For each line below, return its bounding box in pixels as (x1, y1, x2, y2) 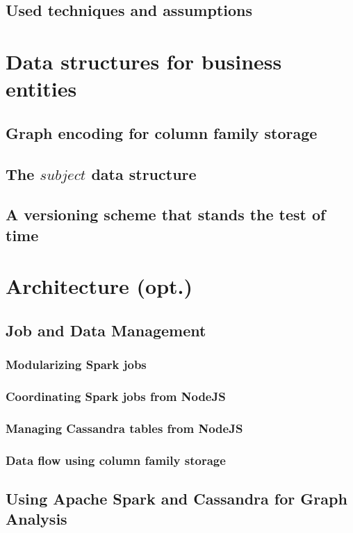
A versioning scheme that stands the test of (6, 204, 326, 225)
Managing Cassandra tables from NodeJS (6, 419, 243, 436)
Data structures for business (6, 47, 282, 75)
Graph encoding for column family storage (6, 122, 318, 143)
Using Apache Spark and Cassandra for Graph (6, 488, 347, 509)
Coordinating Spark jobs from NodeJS (6, 388, 226, 404)
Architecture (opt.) (6, 272, 193, 300)
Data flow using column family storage (6, 451, 226, 468)
